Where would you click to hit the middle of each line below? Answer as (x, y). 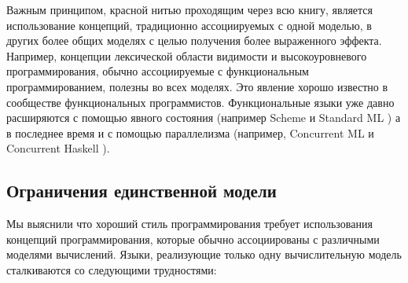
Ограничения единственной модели (142, 191)
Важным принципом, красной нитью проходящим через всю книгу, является (190, 9)
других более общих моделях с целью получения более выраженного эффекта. (194, 40)
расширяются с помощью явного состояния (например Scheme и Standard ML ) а (204, 118)
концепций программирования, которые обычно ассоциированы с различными (193, 239)
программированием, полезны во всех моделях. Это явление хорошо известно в (197, 86)
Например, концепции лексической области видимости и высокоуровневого (187, 55)
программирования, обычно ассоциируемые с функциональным (158, 71)
